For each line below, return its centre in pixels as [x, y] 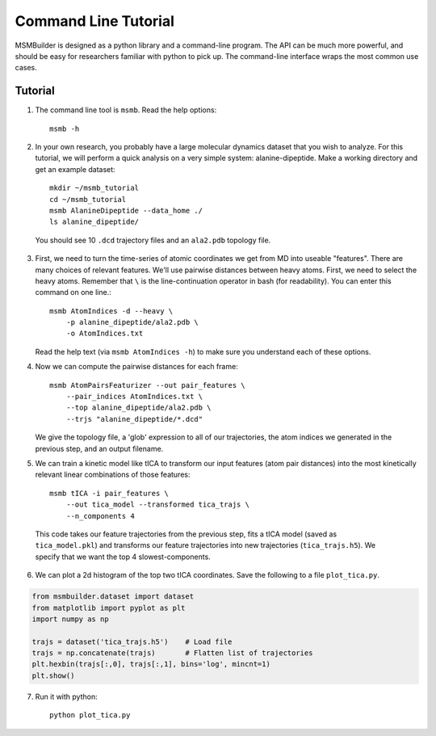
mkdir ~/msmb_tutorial [94, 188]
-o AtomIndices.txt [105, 334]
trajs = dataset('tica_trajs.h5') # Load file [132, 641]
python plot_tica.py [90, 715]
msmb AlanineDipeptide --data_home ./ [126, 210]
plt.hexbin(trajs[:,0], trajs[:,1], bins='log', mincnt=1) [151, 664]
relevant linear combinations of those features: [113, 475]
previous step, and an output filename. [99, 448]
